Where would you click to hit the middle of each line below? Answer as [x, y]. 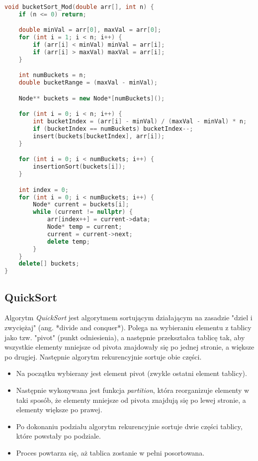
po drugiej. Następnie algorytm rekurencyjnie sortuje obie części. [103, 356]
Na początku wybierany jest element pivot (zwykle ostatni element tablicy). [131, 373]
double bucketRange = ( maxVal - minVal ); [88, 83]
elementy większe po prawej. [59, 410]
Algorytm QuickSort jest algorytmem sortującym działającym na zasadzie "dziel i [129, 318]
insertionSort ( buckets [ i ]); [79, 167]
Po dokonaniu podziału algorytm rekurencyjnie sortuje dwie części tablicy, [129, 426]
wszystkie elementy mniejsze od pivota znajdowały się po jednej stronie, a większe [129, 347]
